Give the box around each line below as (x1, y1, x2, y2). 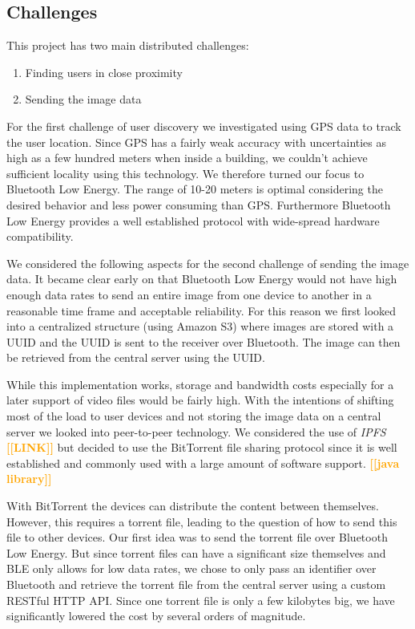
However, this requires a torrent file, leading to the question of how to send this (6, 513, 397, 530)
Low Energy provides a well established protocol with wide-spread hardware (6, 212, 380, 229)
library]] (6, 470, 52, 487)
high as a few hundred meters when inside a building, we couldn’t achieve (6, 149, 368, 166)
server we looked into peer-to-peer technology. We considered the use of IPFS (6, 423, 386, 440)
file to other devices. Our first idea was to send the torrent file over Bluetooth (6, 529, 388, 546)
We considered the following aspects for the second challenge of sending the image (6, 254, 409, 271)
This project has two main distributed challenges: (6, 37, 249, 54)
